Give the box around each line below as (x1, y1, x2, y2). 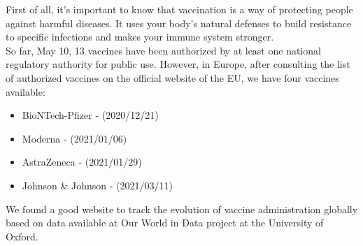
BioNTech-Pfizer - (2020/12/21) (22, 108, 159, 122)
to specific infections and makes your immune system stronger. (6, 29, 274, 44)
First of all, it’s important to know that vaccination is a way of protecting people (6, 2, 353, 16)
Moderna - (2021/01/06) (22, 131, 127, 145)
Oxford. (6, 229, 38, 243)
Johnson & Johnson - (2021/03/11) (22, 178, 173, 192)
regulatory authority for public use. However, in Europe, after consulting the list (6, 57, 350, 71)
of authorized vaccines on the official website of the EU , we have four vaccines (6, 70, 339, 85)
